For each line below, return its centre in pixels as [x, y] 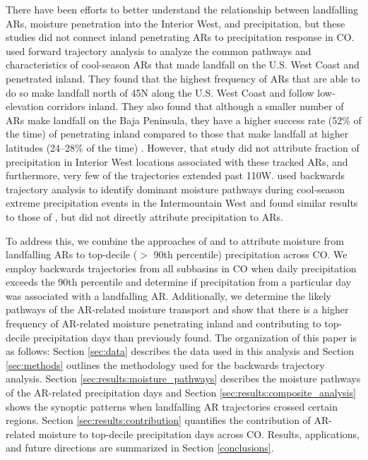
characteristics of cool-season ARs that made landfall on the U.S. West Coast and [183, 65]
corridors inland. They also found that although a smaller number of [195, 106]
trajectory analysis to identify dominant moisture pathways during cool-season [176, 189]
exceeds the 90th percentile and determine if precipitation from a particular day [179, 282]
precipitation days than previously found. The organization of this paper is [195, 337]
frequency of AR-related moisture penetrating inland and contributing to [164, 323]
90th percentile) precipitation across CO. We [250, 254]
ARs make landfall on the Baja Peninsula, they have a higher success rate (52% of [184, 120]
